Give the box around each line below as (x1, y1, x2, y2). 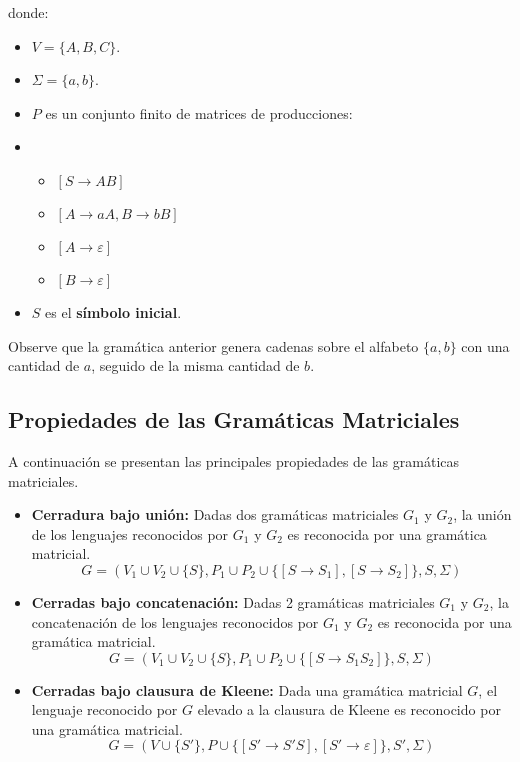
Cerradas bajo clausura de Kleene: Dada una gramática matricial (31, 679, 463, 700)
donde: (8, 2, 49, 22)
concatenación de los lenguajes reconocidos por (31, 611, 319, 632)
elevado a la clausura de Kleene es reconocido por (197, 699, 501, 720)
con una (461, 335, 510, 356)
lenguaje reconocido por (31, 699, 178, 720)
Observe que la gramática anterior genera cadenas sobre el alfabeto (8, 335, 419, 356)
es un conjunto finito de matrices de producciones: (45, 102, 353, 123)
